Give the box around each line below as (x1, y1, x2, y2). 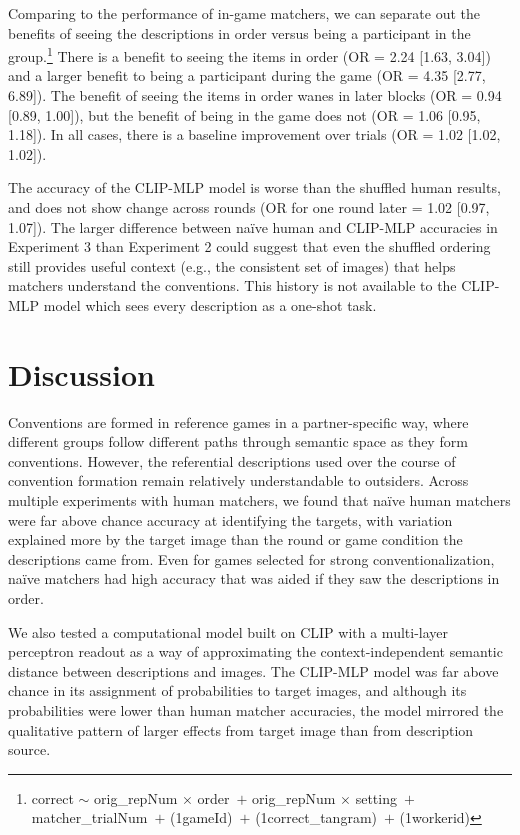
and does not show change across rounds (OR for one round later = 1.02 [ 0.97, (8, 197, 490, 217)
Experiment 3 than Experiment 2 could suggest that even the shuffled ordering (8, 236, 491, 257)
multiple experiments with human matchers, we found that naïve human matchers (8, 490, 511, 511)
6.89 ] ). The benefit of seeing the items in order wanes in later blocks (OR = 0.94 (8, 85, 502, 106)
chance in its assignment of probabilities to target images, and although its (8, 680, 467, 701)
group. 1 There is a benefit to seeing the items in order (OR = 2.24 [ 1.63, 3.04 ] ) (8, 43, 491, 66)
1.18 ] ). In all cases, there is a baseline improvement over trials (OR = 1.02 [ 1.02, (8, 124, 501, 145)
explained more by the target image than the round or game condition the (8, 529, 463, 550)
